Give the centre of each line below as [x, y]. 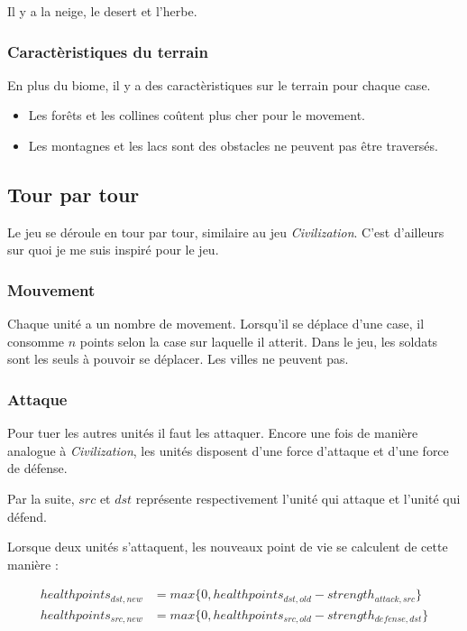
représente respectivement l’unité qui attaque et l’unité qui [298, 498]
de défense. [37, 468]
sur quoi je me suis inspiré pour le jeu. [113, 250]
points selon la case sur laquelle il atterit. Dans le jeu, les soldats [259, 341]
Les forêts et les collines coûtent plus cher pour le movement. [197, 115]
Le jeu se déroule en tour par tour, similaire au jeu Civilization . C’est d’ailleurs [226, 232]
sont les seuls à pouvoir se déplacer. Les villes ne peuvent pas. [178, 359]
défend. [27, 516]
